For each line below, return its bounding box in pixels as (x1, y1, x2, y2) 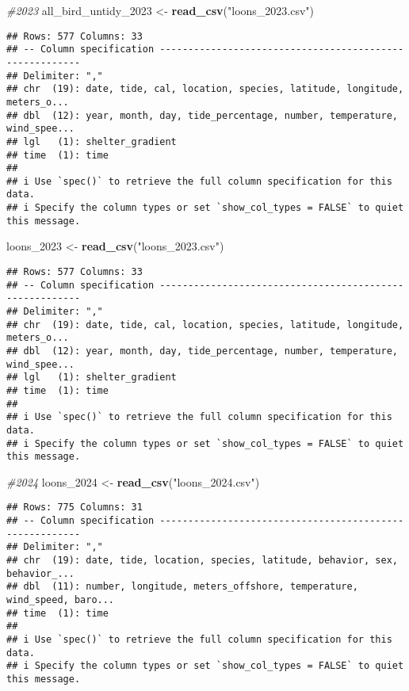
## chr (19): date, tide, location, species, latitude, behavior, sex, (6, 555, 398, 567)
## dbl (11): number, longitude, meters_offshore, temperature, (6, 581, 358, 593)
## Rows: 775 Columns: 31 (6, 502, 143, 513)
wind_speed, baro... (6, 594, 115, 606)
